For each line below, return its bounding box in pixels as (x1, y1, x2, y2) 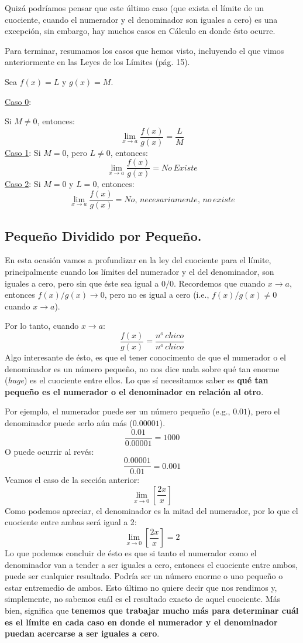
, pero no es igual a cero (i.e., (104, 288, 209, 301)
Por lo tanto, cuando (5, 319, 79, 332)
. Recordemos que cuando (173, 277, 266, 289)
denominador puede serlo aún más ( (5, 416, 133, 428)
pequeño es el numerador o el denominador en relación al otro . (5, 385, 264, 397)
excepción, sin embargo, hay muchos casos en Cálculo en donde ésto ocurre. (5, 25, 276, 37)
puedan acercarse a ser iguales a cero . (5, 627, 160, 639)
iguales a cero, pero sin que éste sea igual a (5, 277, 159, 289)
